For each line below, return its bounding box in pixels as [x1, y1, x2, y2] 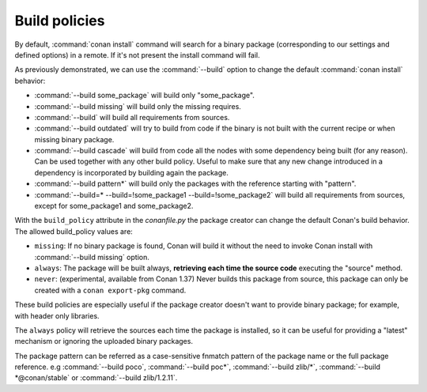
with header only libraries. [14, 311, 100, 320]
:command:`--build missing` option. [34, 252, 150, 262]
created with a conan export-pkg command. [34, 285, 187, 295]
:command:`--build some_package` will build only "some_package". [34, 91, 255, 100]
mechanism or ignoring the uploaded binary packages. [14, 337, 194, 346]
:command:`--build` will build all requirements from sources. [34, 112, 230, 122]
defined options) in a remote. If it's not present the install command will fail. [14, 50, 260, 59]
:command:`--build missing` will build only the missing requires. [34, 101, 241, 111]
